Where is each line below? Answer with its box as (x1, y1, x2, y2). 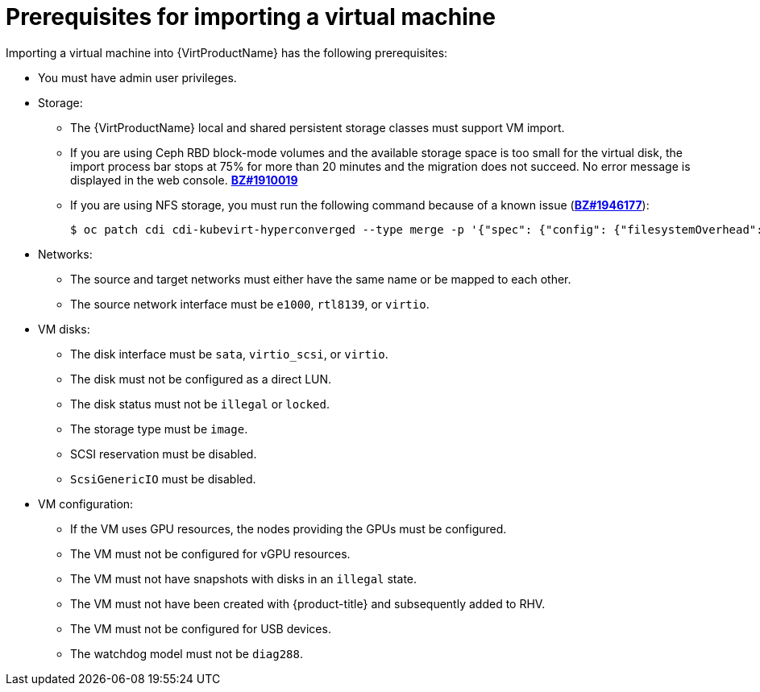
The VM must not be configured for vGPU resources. (70, 546, 351, 561)
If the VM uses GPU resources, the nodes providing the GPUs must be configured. (70, 521, 507, 536)
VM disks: (38, 321, 90, 336)
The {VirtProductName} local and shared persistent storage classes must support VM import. (70, 120, 565, 135)
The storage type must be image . (70, 421, 248, 436)
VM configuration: (38, 496, 134, 511)
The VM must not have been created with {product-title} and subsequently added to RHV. (70, 596, 546, 611)
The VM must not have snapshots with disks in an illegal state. (70, 571, 417, 586)
